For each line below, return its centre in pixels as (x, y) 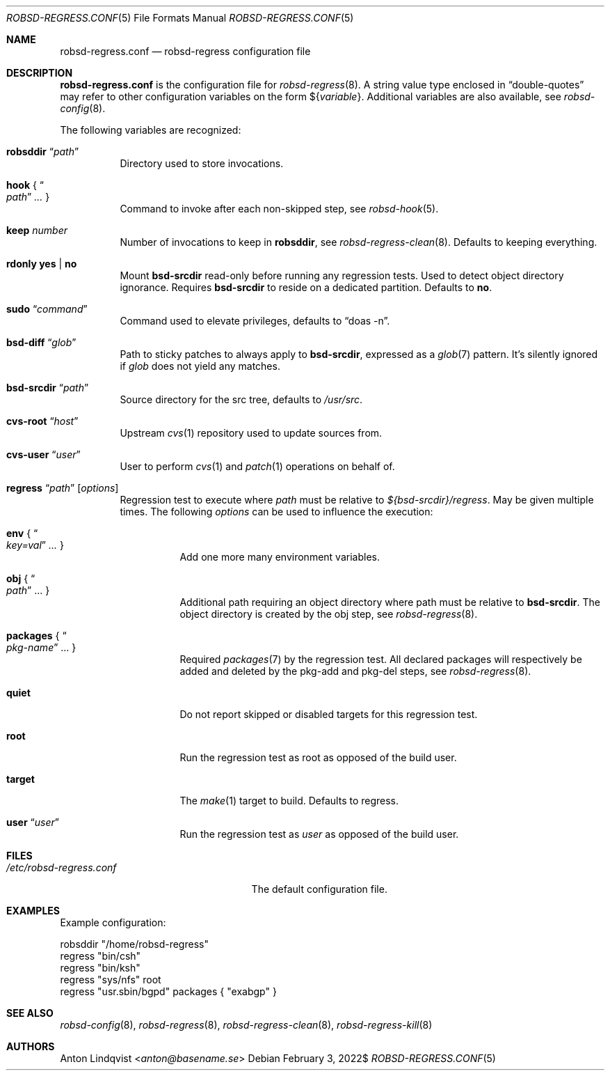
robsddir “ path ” (43, 151)
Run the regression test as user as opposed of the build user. (319, 834)
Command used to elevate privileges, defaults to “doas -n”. (255, 321)
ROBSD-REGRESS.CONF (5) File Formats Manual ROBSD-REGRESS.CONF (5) (180, 18)
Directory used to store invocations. (202, 163)
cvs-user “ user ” (43, 454)
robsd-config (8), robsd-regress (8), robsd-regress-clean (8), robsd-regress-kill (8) (246, 1025)
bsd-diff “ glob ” (41, 342)
